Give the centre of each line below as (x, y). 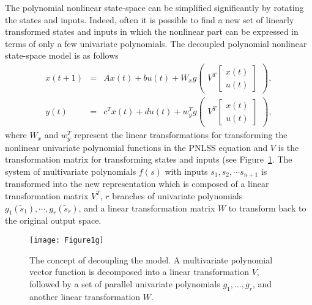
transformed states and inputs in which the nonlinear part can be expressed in (152, 31)
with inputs (186, 171)
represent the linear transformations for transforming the (181, 135)
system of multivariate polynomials (71, 171)
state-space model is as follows (62, 55)
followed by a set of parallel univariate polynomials (125, 283)
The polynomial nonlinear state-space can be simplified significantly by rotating (154, 7)
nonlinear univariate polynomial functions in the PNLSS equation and (136, 147)
